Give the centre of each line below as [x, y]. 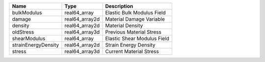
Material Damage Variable [135, 19]
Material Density [124, 26]
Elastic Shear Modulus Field [137, 38]
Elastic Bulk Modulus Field [135, 13]
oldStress [23, 32]
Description [119, 6]
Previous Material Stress [133, 32]
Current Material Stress [132, 51]
